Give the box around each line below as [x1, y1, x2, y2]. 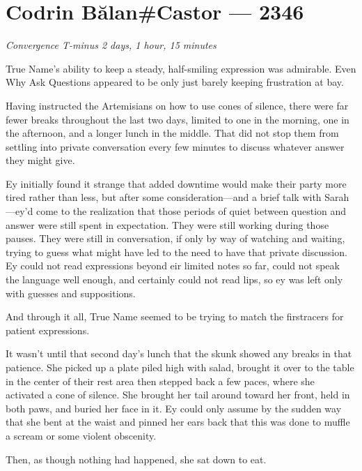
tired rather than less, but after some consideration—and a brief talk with [6, 190, 322, 204]
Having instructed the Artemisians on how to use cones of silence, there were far [6, 98, 349, 112]
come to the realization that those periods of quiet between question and [36, 204, 347, 218]
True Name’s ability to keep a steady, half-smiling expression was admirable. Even [6, 61, 356, 75]
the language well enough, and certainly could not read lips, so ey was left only [6, 272, 343, 287]
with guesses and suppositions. [6, 285, 136, 300]
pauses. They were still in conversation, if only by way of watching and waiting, [6, 231, 345, 246]
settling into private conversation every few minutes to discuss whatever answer [6, 139, 345, 154]
